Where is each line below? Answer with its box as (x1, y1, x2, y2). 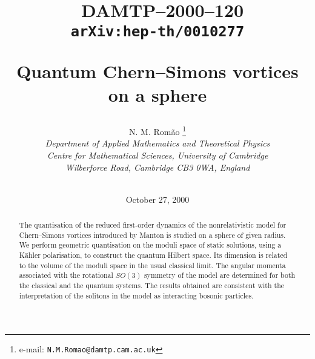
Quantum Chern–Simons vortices (16, 58, 299, 83)
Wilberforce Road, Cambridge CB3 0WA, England (65, 160, 250, 173)
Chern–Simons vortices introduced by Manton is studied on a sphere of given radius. (19, 229, 286, 240)
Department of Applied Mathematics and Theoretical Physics (45, 137, 270, 150)
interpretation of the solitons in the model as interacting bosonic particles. (19, 290, 254, 300)
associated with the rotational (19, 270, 113, 280)
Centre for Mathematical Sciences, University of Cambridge (47, 148, 268, 161)
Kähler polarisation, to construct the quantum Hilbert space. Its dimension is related (19, 250, 288, 260)
